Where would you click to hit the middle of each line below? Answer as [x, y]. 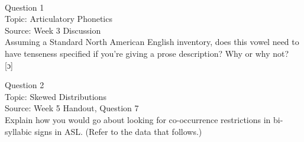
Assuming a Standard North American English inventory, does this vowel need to [152, 42]
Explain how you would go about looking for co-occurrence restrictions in [138, 119]
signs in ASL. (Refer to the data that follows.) [118, 131]
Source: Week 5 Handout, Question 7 [72, 108]
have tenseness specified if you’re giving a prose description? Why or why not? [147, 53]
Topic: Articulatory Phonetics [59, 19]
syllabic [18, 131]
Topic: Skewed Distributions [56, 96]
